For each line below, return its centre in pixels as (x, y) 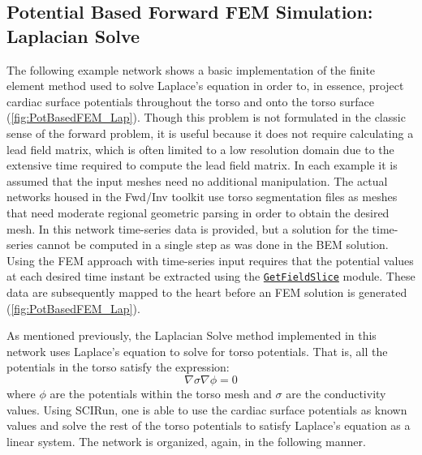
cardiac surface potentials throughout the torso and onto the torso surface (190, 101)
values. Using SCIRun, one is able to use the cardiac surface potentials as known (207, 409)
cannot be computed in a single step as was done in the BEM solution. (213, 245)
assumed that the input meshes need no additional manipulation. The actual (197, 180)
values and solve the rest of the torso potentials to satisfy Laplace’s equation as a (209, 425)
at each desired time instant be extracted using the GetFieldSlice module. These (211, 276)
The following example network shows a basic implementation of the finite (191, 69)
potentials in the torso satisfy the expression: (118, 367)
